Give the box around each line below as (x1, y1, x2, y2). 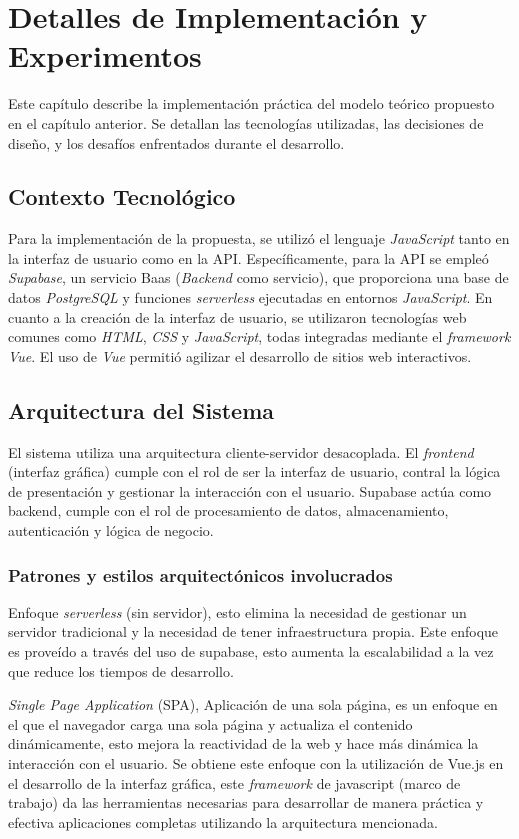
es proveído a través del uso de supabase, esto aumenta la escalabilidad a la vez (8, 641, 494, 662)
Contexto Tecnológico (8, 181, 236, 212)
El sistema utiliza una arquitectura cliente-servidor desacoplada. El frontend (8, 441, 474, 462)
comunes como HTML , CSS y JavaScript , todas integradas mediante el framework (8, 326, 511, 347)
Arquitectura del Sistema (8, 394, 274, 425)
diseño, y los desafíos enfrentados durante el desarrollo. (8, 132, 345, 153)
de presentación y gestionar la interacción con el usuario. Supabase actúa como (8, 480, 492, 501)
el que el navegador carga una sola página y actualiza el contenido (8, 713, 413, 734)
